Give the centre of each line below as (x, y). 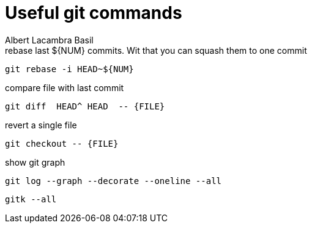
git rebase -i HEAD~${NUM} (69, 69)
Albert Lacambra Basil (49, 40)
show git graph (35, 162)
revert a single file (41, 125)
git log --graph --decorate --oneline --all (113, 181)
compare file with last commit (65, 87)
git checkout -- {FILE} (62, 143)
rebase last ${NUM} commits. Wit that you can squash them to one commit (156, 50)
